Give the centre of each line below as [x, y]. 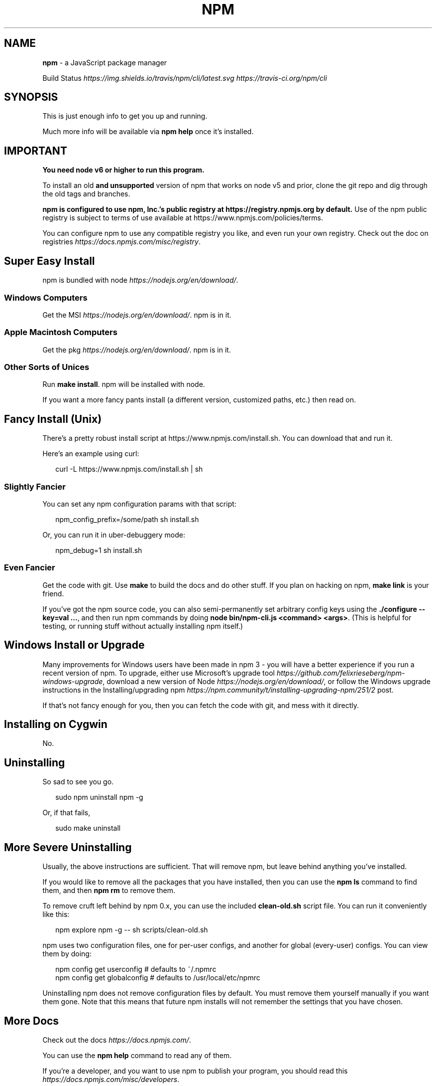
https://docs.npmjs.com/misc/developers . [111, 1079]
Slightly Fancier [35, 486]
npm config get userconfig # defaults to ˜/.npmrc [136, 969]
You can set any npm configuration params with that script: [139, 504]
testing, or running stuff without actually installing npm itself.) [143, 626]
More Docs [32, 1021]
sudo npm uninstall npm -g [99, 797]
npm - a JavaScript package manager [105, 62]
